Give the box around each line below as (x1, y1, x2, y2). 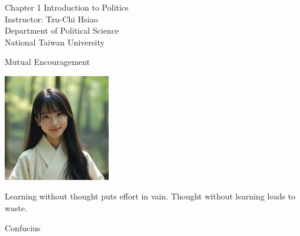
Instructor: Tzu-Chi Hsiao (5, 12, 98, 25)
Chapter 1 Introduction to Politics (5, 1, 129, 13)
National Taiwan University (5, 35, 105, 48)
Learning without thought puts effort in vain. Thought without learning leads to (5, 190, 296, 202)
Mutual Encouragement (5, 55, 90, 68)
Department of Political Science (5, 24, 119, 37)
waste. (5, 201, 27, 214)
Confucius (5, 221, 41, 234)
